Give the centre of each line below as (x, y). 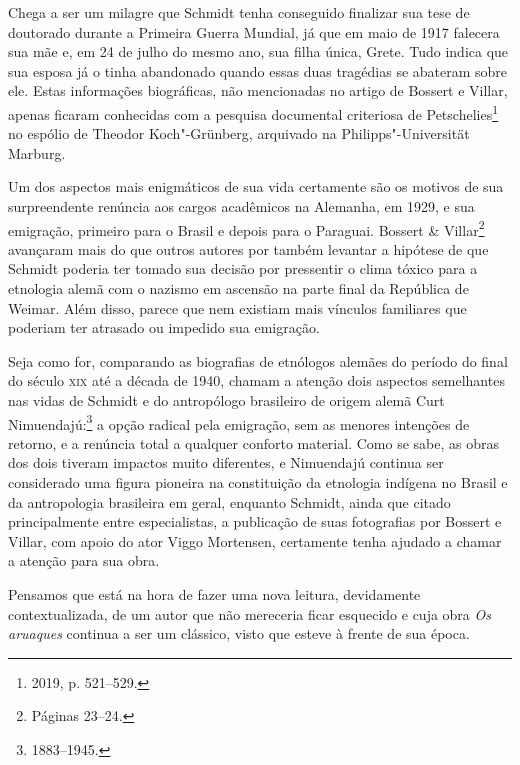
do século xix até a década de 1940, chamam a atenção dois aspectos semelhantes (256, 380)
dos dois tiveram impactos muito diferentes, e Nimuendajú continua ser (226, 462)
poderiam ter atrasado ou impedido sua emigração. (164, 327)
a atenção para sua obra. (84, 560)
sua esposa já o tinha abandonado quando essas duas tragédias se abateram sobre (258, 70)
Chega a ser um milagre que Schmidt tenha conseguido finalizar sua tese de (239, 12)
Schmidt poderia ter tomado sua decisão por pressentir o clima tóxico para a (243, 268)
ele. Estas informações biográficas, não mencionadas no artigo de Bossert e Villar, (258, 90)
